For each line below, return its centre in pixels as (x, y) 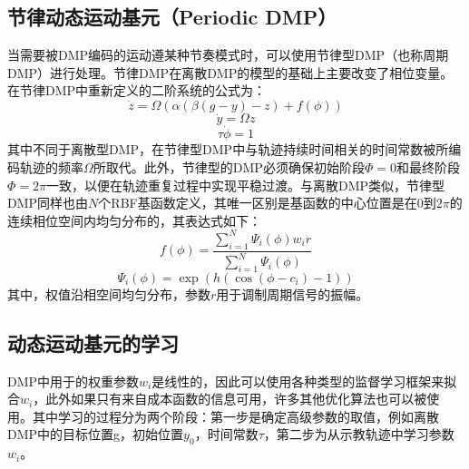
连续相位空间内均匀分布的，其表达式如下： (134, 220)
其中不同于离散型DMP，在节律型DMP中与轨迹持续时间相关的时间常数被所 (228, 149)
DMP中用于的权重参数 (73, 381)
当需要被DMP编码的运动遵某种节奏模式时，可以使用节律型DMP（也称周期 (228, 55)
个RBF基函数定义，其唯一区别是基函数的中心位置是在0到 (267, 203)
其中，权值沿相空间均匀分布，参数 (109, 293)
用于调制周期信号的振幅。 (293, 293)
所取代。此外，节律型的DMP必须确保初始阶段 (229, 167)
